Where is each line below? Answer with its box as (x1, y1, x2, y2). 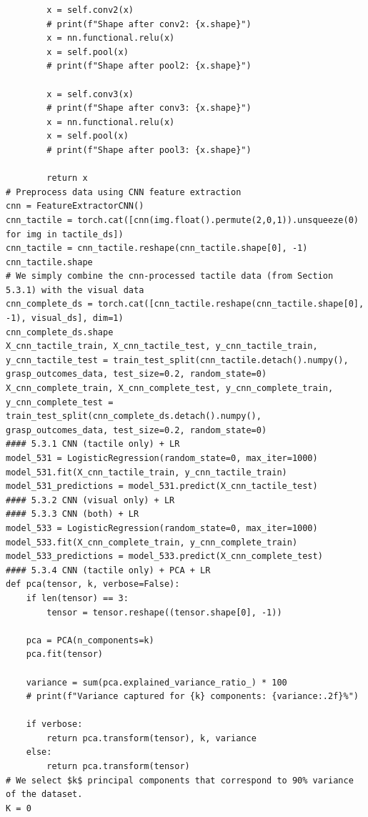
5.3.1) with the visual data (6, 284, 144, 295)
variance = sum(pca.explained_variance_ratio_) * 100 (26, 677, 287, 688)
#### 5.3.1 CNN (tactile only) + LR (6, 439, 180, 450)
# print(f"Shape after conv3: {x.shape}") (46, 103, 252, 114)
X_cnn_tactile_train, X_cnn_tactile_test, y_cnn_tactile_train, (6, 341, 318, 352)
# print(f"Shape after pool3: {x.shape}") (46, 144, 252, 155)
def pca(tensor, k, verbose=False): (6, 579, 180, 590)
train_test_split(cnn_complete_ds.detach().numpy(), (6, 411, 262, 422)
